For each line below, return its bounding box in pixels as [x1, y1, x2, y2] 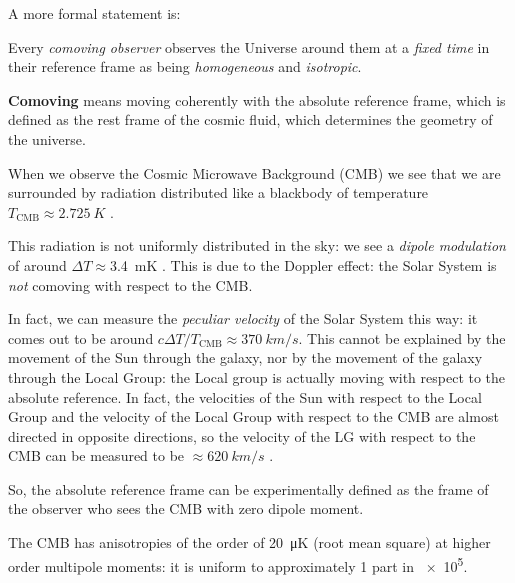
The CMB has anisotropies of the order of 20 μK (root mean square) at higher [8, 532, 491, 553]
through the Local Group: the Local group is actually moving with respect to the [8, 366, 506, 387]
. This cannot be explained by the [298, 327, 506, 348]
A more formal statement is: [8, 3, 181, 23]
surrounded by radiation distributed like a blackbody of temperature [8, 182, 429, 203]
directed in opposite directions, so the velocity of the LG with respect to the [8, 425, 476, 446]
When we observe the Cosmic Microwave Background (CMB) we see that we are [8, 162, 501, 183]
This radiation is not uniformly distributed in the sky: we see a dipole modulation [8, 235, 506, 256]
